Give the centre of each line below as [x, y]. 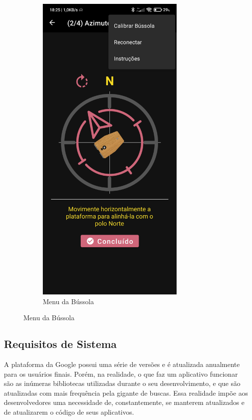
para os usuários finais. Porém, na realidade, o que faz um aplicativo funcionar [121, 374]
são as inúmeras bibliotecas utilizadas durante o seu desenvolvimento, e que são [122, 383]
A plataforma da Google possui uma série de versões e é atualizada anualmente [122, 364]
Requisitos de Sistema [60, 344]
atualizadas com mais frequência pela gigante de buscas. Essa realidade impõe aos [126, 393]
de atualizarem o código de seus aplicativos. [69, 411]
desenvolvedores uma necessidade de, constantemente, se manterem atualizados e [124, 402]
